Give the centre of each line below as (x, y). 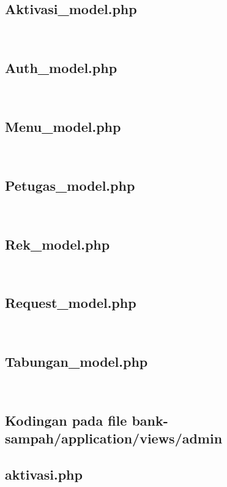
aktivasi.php (44, 474)
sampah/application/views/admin (114, 438)
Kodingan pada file (66, 420)
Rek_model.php (58, 244)
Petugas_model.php (70, 185)
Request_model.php (71, 303)
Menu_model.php (63, 126)
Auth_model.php (61, 68)
